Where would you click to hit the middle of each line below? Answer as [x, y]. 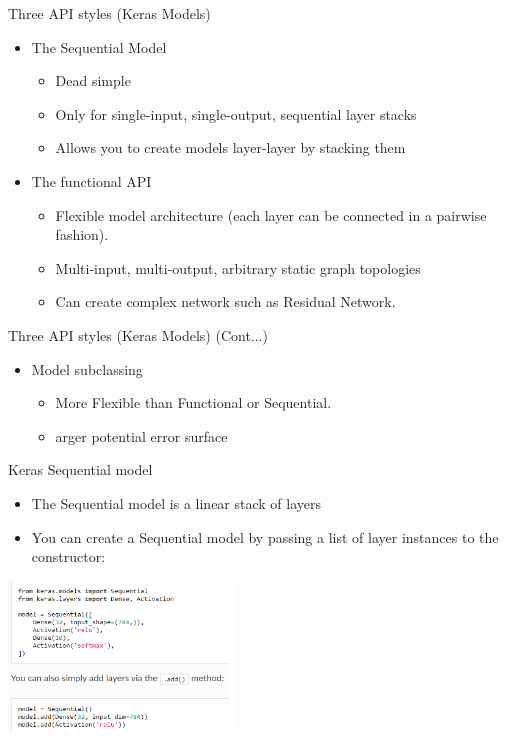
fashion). [82, 234]
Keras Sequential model [80, 469]
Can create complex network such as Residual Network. [225, 301]
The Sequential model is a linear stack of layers [176, 502]
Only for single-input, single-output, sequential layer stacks [236, 113]
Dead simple [93, 80]
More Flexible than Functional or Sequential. [193, 402]
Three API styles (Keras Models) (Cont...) [138, 334]
